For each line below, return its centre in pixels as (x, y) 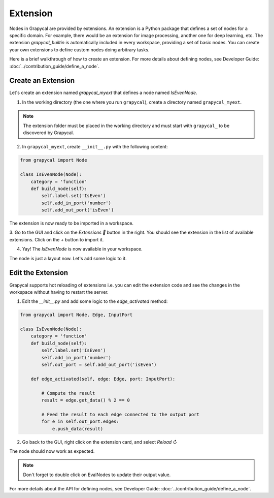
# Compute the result (68, 393)
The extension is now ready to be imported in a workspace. (72, 223)
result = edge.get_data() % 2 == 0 (86, 400)
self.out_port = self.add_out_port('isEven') (99, 365)
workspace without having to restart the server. (59, 292)
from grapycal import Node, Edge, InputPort (76, 315)
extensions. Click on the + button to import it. (57, 239)
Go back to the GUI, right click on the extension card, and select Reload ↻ (100, 442)
